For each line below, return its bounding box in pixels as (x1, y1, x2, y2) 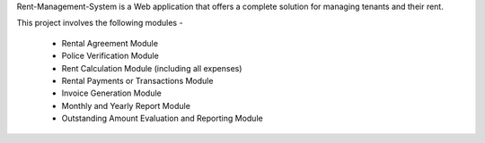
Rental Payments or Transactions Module (61, 75, 214, 86)
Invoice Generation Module (61, 88, 162, 98)
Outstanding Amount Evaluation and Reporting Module (61, 113, 264, 124)
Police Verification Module (61, 50, 159, 62)
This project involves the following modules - (16, 18, 183, 29)
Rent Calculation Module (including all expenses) (61, 63, 242, 73)
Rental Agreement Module (61, 38, 159, 48)
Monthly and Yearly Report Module (61, 100, 190, 111)
